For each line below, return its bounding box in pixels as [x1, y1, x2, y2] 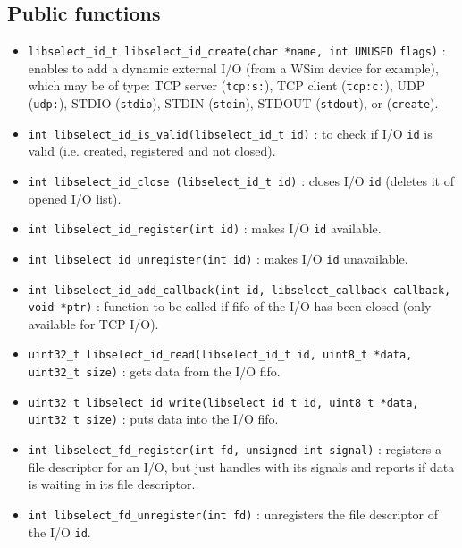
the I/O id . [28, 522, 91, 541]
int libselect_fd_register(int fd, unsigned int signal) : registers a [28, 440, 442, 459]
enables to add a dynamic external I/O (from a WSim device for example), [28, 58, 439, 77]
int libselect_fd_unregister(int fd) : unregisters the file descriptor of [28, 504, 439, 523]
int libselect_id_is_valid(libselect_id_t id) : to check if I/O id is [28, 123, 433, 142]
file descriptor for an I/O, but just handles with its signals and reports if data [28, 457, 455, 476]
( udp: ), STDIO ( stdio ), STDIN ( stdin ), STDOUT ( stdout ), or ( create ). [28, 94, 439, 113]
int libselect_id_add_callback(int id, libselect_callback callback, [28, 283, 451, 297]
